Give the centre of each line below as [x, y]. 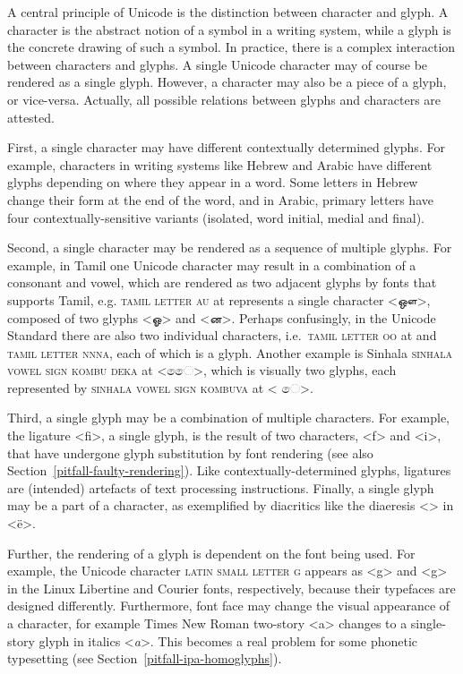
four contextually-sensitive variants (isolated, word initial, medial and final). [216, 217]
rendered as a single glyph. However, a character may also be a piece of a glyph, [227, 82]
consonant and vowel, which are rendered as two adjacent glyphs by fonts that [222, 282]
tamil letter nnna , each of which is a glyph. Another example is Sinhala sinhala [230, 352]
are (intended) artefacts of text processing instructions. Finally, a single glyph [221, 487]
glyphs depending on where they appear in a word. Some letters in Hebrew [213, 182]
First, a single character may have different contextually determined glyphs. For [226, 147]
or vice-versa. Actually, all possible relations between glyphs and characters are [224, 99]
